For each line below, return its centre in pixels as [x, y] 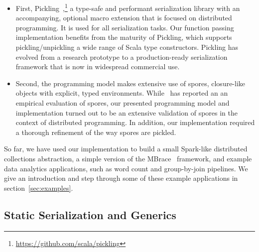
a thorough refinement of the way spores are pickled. [96, 132]
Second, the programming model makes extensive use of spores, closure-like [130, 83]
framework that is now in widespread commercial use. [98, 66]
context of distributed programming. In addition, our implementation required [135, 122]
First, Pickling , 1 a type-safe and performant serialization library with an [128, 7]
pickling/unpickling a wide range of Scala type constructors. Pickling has [127, 47]
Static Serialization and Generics [90, 214]
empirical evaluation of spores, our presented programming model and [123, 103]
